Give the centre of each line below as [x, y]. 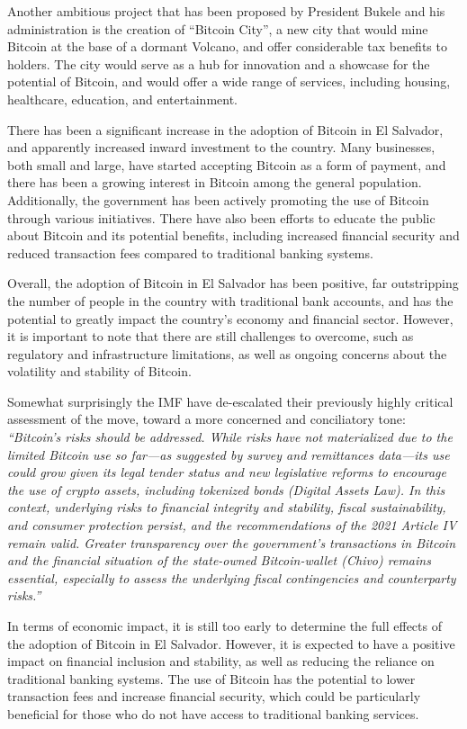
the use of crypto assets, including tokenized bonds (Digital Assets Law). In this [226, 489]
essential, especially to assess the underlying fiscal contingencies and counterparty [232, 577]
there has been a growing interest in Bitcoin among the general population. [215, 182]
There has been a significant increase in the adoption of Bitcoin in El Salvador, [225, 129]
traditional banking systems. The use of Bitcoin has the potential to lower [211, 678]
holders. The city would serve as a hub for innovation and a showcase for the [219, 63]
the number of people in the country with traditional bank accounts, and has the [230, 300]
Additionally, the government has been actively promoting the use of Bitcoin [218, 199]
